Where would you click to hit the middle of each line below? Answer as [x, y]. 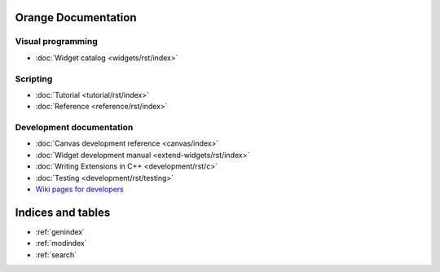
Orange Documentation [76, 18]
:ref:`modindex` [61, 243]
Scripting [34, 79]
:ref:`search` [56, 254]
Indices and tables [63, 212]
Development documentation [74, 128]
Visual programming [56, 42]
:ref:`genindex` [60, 231]
